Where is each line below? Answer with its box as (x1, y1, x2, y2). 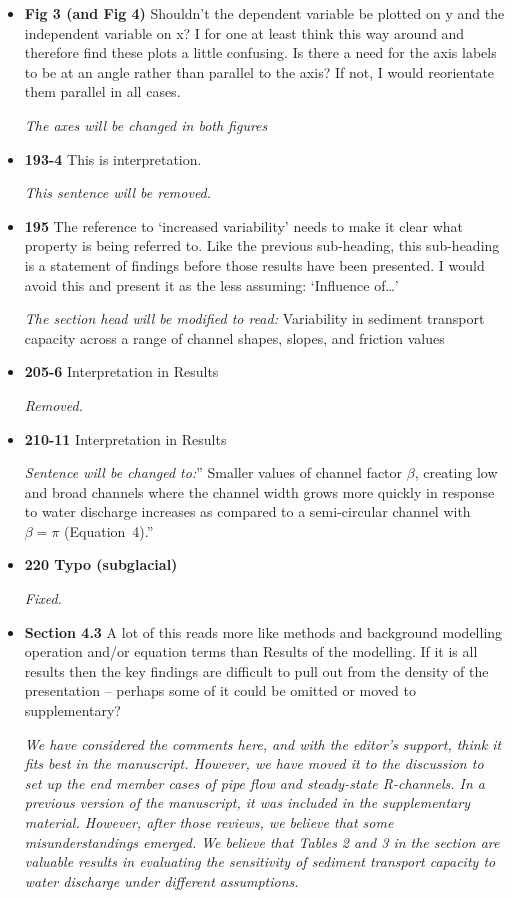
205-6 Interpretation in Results (24, 361, 219, 382)
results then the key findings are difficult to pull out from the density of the (24, 660, 489, 681)
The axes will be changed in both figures (24, 114, 268, 135)
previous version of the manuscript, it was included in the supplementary (24, 792, 470, 813)
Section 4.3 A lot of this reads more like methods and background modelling (24, 621, 503, 642)
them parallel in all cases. (24, 81, 181, 102)
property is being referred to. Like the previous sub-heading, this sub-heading (24, 235, 500, 256)
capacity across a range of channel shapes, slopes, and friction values (24, 327, 445, 348)
